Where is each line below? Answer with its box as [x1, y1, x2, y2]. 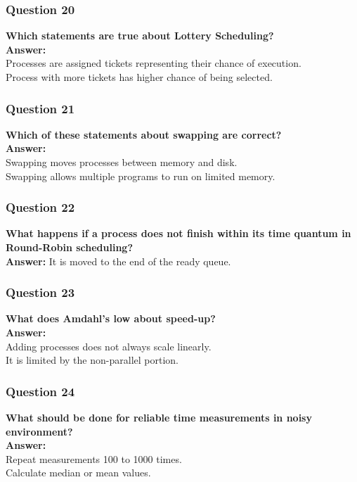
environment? [6, 424, 73, 438]
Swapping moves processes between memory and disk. [6, 155, 238, 169]
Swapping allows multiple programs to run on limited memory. [6, 168, 275, 183]
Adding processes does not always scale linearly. [6, 338, 212, 353]
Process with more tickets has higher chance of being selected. [6, 70, 273, 84]
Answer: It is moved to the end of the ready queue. [6, 253, 231, 268]
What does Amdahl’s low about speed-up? [6, 311, 216, 326]
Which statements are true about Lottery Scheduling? [6, 28, 274, 43]
